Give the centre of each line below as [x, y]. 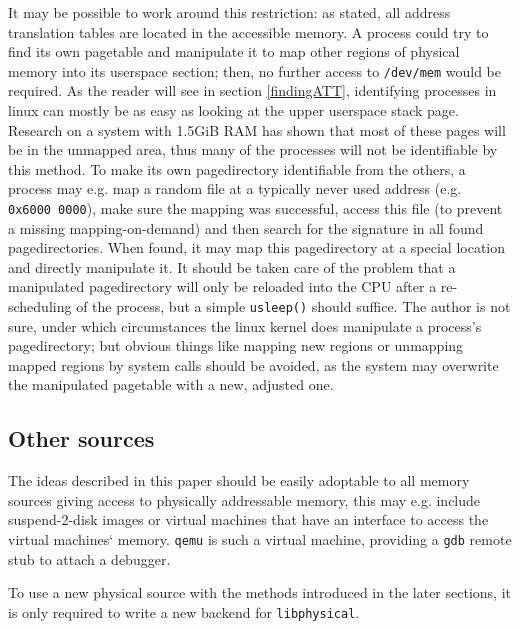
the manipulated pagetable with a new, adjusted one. [171, 384]
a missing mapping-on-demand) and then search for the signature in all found [246, 227]
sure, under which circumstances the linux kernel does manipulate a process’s [245, 325]
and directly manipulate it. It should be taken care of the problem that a [232, 266]
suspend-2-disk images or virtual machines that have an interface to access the [248, 519]
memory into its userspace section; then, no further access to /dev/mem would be [255, 70]
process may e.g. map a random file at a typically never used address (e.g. [235, 188]
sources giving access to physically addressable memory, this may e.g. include [244, 499]
